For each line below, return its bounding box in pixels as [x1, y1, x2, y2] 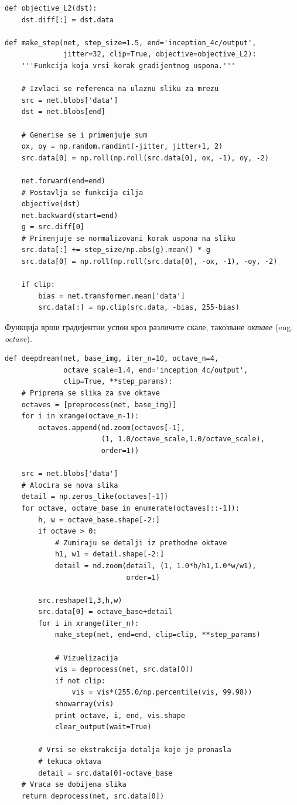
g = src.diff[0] [21, 223, 85, 232]
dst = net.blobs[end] [21, 108, 105, 116]
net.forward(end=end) [21, 176, 105, 185]
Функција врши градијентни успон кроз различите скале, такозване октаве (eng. [5, 321, 293, 333]
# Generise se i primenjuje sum [21, 130, 148, 139]
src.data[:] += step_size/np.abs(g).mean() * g [21, 246, 210, 254]
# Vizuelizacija [54, 653, 118, 662]
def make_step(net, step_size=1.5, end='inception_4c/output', [5, 38, 257, 47]
